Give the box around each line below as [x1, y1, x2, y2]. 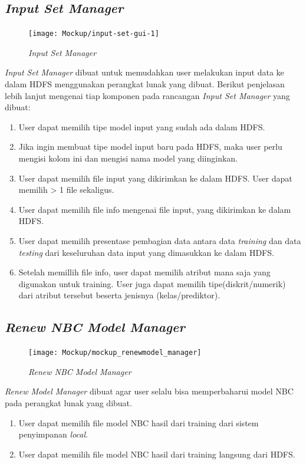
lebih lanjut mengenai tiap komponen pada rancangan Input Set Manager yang [5, 89, 290, 101]
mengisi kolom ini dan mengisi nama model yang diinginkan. [18, 152, 238, 164]
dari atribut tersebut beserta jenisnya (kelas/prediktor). [18, 289, 221, 301]
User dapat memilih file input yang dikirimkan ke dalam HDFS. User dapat [18, 172, 292, 184]
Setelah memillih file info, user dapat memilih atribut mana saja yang [18, 266, 271, 278]
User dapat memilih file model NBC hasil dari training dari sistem [18, 416, 259, 429]
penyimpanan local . [18, 428, 88, 440]
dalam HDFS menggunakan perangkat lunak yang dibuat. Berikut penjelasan [5, 78, 285, 90]
